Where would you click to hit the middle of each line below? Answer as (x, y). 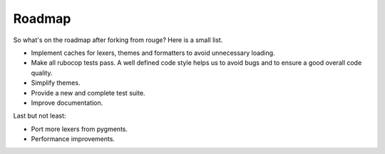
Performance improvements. (73, 139)
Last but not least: (40, 116)
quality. (42, 73)
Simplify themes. (56, 83)
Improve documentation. (67, 103)
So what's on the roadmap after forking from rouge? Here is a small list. (118, 40)
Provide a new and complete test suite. (88, 93)
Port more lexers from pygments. (79, 129)
